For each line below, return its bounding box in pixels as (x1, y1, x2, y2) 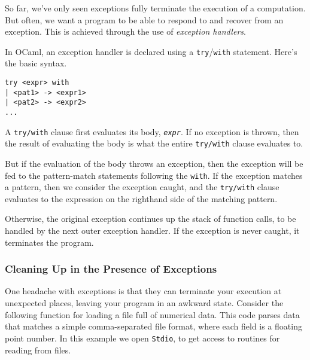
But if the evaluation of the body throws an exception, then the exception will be (5, 157, 303, 169)
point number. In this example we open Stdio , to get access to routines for (5, 331, 280, 344)
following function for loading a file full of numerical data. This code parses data (5, 308, 300, 321)
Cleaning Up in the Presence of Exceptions (5, 261, 217, 276)
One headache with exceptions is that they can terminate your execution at (5, 285, 282, 297)
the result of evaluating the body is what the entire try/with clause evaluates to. (5, 137, 303, 150)
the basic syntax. (5, 57, 67, 69)
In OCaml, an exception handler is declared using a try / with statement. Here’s (5, 45, 297, 57)
